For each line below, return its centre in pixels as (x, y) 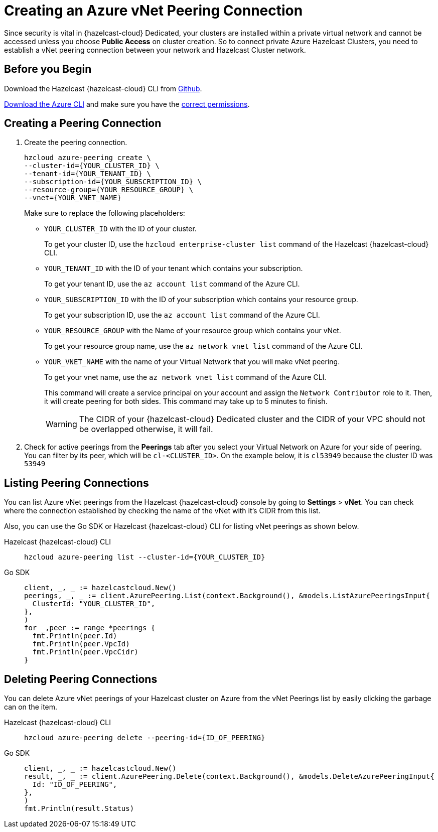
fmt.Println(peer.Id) (75, 636)
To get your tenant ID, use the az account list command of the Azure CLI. (172, 284)
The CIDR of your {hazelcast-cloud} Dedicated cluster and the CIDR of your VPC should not (252, 419)
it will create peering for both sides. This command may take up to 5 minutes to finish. (186, 401)
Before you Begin (48, 69)
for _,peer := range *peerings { (90, 628)
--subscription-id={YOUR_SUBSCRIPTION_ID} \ (113, 182)
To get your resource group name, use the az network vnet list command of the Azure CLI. (203, 346)
